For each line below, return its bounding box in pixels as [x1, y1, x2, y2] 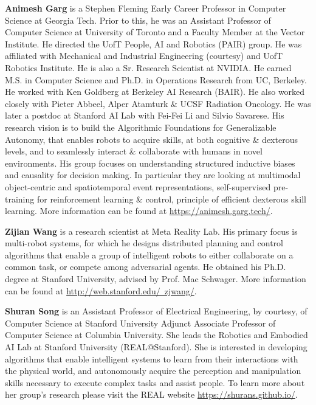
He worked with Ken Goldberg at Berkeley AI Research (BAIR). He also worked [5, 85, 305, 98]
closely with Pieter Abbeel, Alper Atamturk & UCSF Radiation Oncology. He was [5, 97, 311, 109]
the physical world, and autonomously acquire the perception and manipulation [5, 364, 301, 377]
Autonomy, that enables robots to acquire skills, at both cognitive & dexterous [5, 133, 298, 145]
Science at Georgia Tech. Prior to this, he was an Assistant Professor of [5, 13, 271, 26]
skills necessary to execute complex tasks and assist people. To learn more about [5, 376, 305, 389]
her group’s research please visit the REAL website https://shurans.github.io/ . [5, 388, 298, 401]
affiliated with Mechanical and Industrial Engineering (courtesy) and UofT [5, 49, 283, 62]
